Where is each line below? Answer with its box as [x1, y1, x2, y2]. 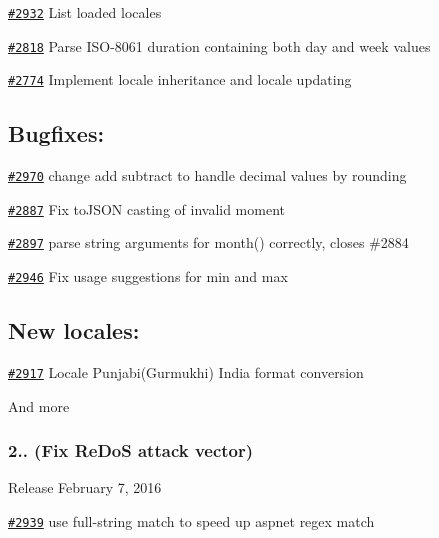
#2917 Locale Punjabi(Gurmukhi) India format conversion [8, 362, 364, 382]
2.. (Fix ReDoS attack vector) [8, 438, 254, 463]
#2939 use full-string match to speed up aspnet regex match [8, 511, 375, 532]
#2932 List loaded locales [8, 2, 162, 22]
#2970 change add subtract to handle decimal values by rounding [8, 165, 407, 186]
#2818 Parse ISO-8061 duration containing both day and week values [8, 35, 431, 56]
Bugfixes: [8, 118, 105, 149]
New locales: [8, 315, 140, 346]
